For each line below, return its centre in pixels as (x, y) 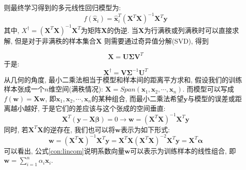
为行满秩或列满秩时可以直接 (188, 30)
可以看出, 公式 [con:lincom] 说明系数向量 (64, 150)
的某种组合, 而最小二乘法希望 (137, 98)
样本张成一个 (24, 89)
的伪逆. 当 (123, 30)
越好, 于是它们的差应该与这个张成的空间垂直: (95, 108)
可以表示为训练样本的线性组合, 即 (183, 150)
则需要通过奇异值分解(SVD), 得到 (156, 40)
